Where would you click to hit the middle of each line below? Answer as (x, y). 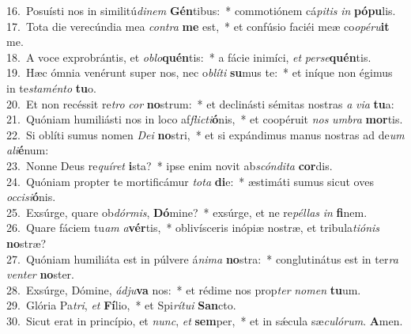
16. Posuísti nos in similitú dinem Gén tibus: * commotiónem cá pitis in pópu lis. (201, 10)
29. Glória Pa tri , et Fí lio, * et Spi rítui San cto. (121, 305)
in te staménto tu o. (51, 87)
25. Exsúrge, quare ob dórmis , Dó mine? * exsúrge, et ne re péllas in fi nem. (187, 212)
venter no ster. (40, 274)
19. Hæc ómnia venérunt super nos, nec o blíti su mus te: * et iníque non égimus (200, 72)
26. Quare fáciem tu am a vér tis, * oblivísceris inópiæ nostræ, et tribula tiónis (193, 228)
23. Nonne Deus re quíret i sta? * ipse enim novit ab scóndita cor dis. (170, 165)
